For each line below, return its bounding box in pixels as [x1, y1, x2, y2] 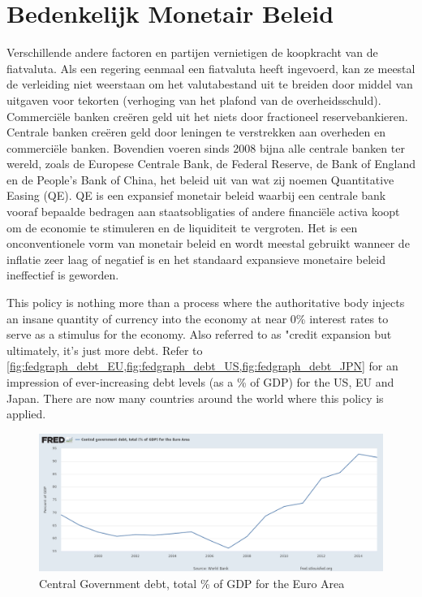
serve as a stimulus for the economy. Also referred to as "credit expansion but [6, 326, 392, 343]
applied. [6, 405, 46, 422]
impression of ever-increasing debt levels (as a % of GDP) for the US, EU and [6, 374, 394, 390]
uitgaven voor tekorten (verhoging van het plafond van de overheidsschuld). [6, 91, 381, 108]
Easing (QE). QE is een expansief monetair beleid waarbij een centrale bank [6, 187, 386, 204]
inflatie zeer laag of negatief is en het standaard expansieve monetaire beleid [6, 250, 385, 267]
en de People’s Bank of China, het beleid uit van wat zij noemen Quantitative [6, 171, 394, 188]
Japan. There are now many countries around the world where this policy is [6, 389, 384, 406]
